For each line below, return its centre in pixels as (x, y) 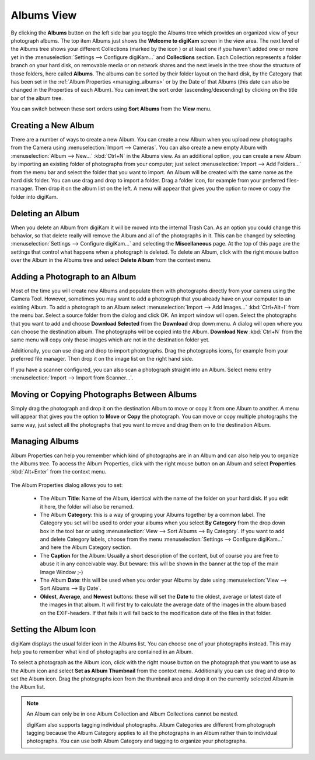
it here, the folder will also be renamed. (87, 506)
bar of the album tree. (37, 98)
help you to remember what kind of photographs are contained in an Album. (102, 651)
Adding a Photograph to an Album (73, 277)
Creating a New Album (52, 125)
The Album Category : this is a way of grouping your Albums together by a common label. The (153, 514)
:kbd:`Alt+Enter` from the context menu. (59, 472)
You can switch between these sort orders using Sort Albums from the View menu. (111, 109)
